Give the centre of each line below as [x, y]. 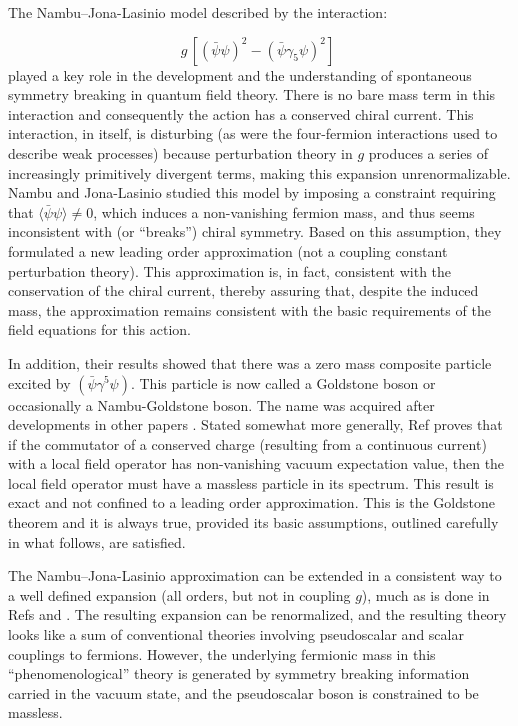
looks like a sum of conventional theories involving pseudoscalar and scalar [236, 634]
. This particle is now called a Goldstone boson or [283, 382]
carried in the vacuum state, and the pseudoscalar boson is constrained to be [243, 692]
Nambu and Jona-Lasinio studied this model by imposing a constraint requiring [252, 192]
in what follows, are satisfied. [97, 541]
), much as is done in [425, 594]
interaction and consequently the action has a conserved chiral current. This [241, 113]
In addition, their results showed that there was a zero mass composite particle [250, 362]
